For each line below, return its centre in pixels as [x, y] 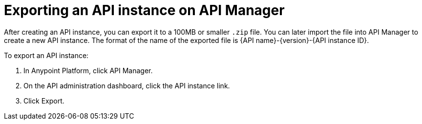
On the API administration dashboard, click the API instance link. [127, 85]
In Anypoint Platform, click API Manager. [88, 70]
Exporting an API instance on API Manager [144, 10]
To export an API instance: [46, 55]
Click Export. [44, 101]
